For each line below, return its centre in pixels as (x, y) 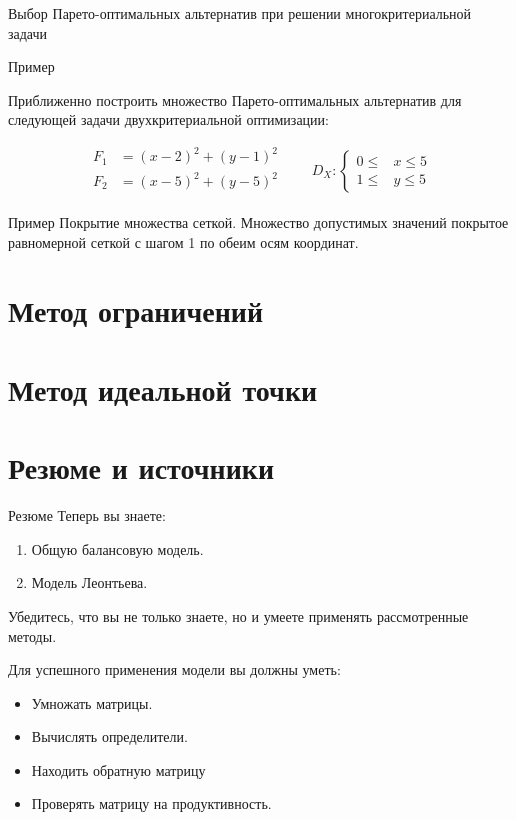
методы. (32, 635)
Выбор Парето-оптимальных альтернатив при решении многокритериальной (240, 13)
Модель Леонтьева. (89, 582)
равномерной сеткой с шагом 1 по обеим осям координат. (183, 241)
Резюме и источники (141, 467)
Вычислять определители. (109, 736)
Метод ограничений (136, 310)
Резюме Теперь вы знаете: (87, 515)
